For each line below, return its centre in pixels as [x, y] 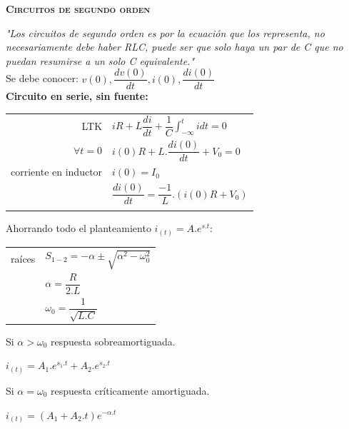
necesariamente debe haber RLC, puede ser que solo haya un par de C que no [174, 47]
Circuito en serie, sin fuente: [77, 96]
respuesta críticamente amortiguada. [130, 390]
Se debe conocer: [42, 78]
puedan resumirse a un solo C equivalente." [100, 60]
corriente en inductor [57, 172]
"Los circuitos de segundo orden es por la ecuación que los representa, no [165, 32]
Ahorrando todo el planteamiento [79, 228]
